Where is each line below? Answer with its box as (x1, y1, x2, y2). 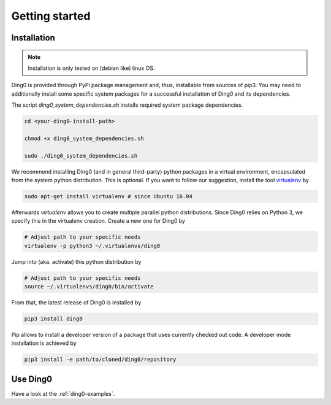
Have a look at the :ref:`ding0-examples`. (11, 390, 115, 397)
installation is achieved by (11, 339, 77, 347)
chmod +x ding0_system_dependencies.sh (24, 135, 144, 142)
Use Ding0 (11, 374, 52, 384)
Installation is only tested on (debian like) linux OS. (28, 64, 156, 72)
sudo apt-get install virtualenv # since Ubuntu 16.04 (24, 193, 192, 200)
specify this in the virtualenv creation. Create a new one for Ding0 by (11, 217, 186, 225)
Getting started (11, 9, 91, 23)
